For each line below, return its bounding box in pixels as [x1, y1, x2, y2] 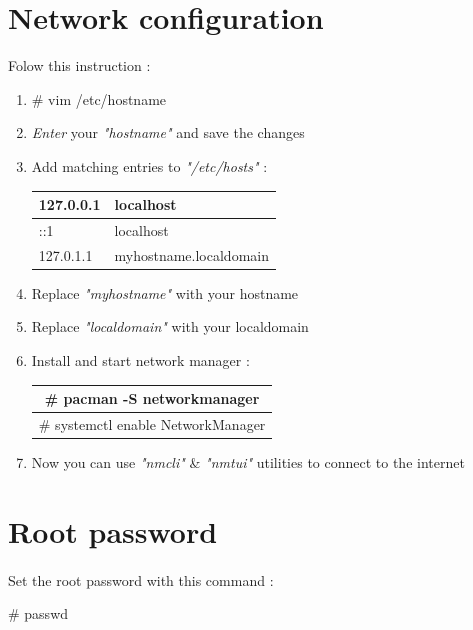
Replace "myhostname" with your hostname [31, 282, 299, 303]
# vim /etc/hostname [31, 88, 167, 109]
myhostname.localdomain [114, 244, 269, 265]
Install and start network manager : [31, 349, 250, 370]
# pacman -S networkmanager [44, 388, 260, 409]
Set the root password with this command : [8, 569, 274, 590]
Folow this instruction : [8, 55, 151, 76]
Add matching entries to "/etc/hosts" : [31, 155, 268, 176]
